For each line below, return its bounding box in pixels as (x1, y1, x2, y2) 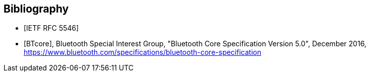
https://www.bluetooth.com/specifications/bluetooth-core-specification (24, 48, 261, 57)
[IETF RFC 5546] (24, 24, 79, 33)
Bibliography (4, 3, 69, 15)
